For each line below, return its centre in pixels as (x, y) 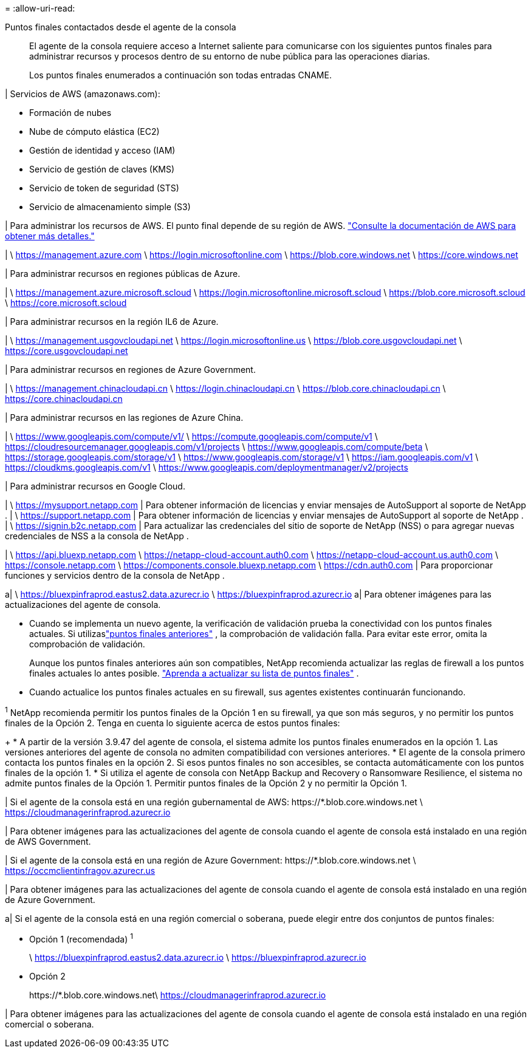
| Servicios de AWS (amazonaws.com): (83, 94)
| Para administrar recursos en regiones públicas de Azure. (123, 274)
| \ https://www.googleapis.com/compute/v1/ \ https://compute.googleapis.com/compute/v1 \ (191, 436)
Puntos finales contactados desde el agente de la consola (121, 27)
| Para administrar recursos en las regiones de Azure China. (124, 417)
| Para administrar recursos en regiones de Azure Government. (130, 370)
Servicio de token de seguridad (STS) (104, 188)
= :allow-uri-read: (40, 8)
